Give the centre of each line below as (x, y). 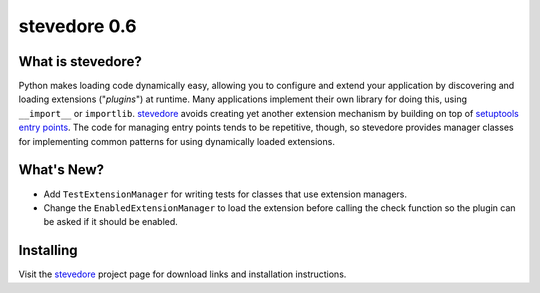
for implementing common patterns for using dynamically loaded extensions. (176, 141)
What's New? (61, 170)
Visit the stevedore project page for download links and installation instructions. (182, 274)
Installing (48, 250)
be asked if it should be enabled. (111, 222)
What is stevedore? (80, 61)
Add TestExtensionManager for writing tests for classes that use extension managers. (225, 194)
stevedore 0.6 (77, 26)
